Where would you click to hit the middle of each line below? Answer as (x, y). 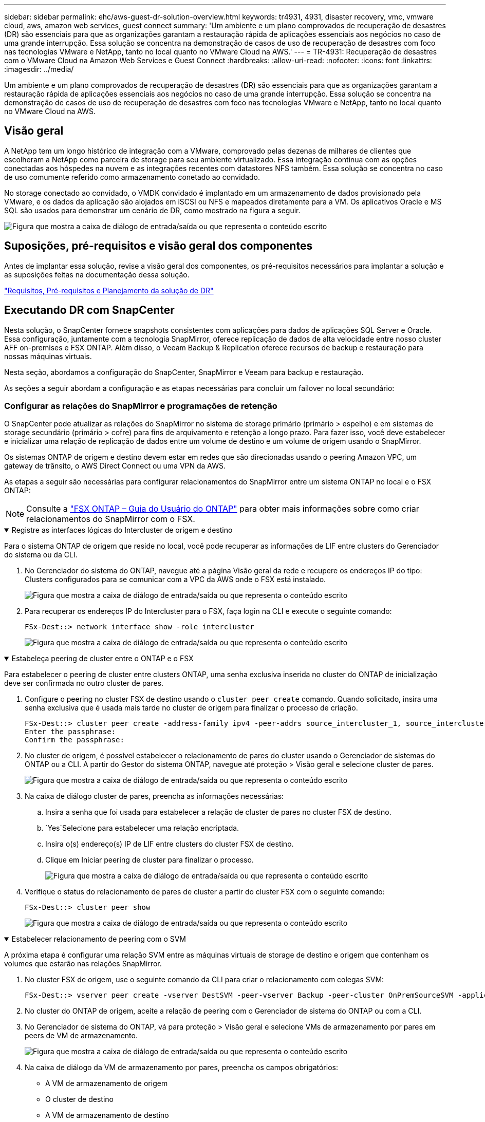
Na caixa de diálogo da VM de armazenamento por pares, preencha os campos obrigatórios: (181, 1068)
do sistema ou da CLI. (41, 555)
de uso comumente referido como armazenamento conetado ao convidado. (132, 177)
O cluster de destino (79, 1099)
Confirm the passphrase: (74, 740)
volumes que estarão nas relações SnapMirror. (83, 964)
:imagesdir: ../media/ (39, 69)
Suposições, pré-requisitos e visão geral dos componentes (158, 246)
